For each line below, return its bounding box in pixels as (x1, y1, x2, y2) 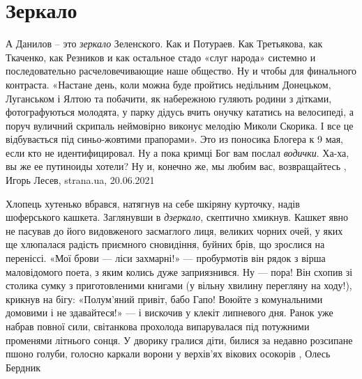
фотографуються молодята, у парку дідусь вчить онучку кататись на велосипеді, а (6, 105, 354, 119)
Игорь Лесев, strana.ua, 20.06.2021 (6, 173, 155, 187)
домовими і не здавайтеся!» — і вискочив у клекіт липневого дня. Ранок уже (6, 305, 333, 320)
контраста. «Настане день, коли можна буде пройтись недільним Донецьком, (6, 77, 331, 91)
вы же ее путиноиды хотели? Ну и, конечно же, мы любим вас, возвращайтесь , (6, 159, 347, 173)
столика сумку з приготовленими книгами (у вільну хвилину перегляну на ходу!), (6, 278, 352, 293)
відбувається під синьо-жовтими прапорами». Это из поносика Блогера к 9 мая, (6, 132, 344, 146)
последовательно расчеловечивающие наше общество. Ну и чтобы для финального (6, 63, 357, 78)
